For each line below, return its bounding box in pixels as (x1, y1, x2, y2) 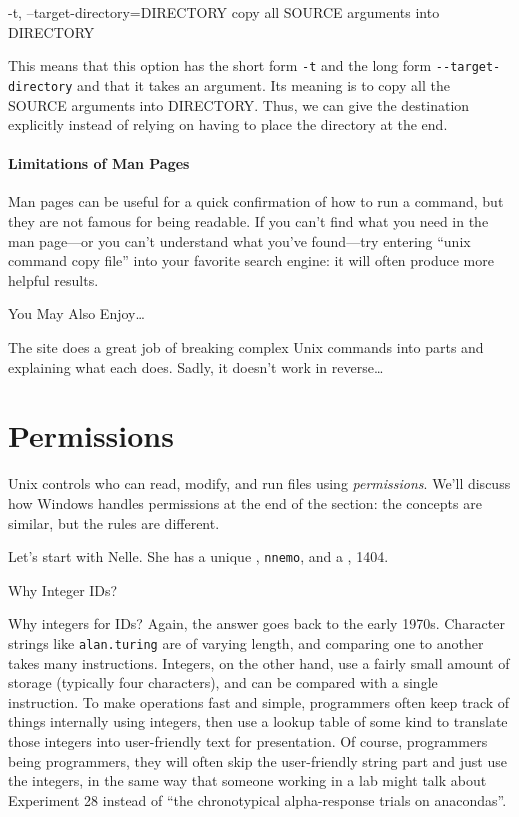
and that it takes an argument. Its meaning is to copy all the (77, 74, 450, 95)
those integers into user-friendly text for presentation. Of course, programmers (8, 731, 488, 752)
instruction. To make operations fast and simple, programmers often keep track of (8, 691, 510, 712)
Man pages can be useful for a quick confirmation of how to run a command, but (8, 191, 504, 212)
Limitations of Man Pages (8, 153, 190, 174)
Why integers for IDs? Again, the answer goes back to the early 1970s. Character (8, 613, 505, 634)
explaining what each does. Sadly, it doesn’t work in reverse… (8, 356, 384, 377)
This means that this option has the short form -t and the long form (8, 55, 432, 76)
